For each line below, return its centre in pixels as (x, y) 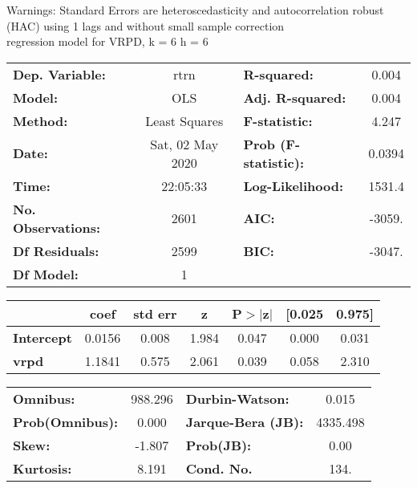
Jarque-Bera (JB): (245, 421)
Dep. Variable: (59, 74)
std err (155, 313)
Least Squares (184, 120)
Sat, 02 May (184, 144)
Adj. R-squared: (295, 97)
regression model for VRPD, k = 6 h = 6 (107, 41)
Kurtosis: (43, 468)
